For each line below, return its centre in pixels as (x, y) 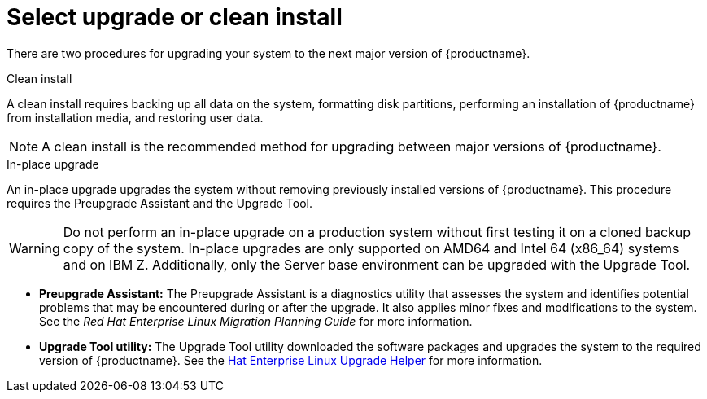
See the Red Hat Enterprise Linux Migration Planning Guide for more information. (256, 321)
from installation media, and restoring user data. (135, 117)
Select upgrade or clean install (175, 17)
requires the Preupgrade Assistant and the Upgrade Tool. (159, 203)
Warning (35, 248)
